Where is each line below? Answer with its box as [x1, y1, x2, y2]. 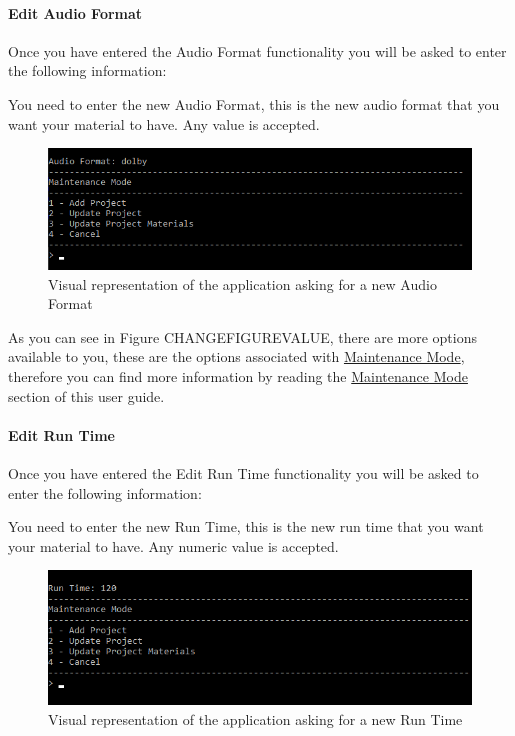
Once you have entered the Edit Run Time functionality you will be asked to [8, 463, 479, 483]
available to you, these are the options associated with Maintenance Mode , [8, 346, 465, 367]
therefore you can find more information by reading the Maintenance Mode [8, 366, 468, 387]
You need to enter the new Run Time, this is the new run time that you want [8, 516, 484, 537]
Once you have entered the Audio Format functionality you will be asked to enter [8, 40, 507, 61]
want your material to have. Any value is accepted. [8, 113, 320, 134]
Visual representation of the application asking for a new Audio [48, 273, 437, 294]
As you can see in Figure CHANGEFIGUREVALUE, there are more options [8, 326, 477, 347]
